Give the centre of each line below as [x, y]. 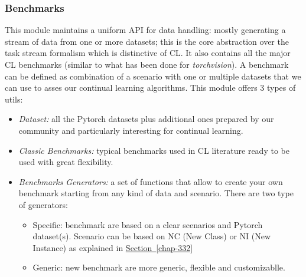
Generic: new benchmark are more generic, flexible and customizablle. [159, 267]
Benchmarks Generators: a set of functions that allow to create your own [151, 181]
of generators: [43, 204]
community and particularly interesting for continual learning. [131, 130]
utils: [14, 99]
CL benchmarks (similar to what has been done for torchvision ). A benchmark [147, 64]
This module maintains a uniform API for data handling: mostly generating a [145, 30]
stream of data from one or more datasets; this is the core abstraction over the [147, 41]
